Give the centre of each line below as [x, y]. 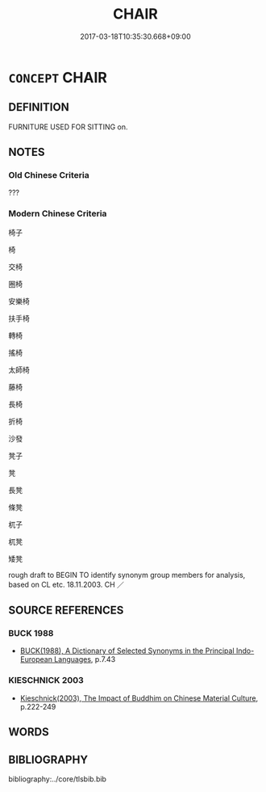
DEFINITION [39, 107]
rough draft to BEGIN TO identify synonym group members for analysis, [127, 575]
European [36, 659]
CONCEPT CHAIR [58, 77]
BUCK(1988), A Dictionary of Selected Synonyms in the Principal [127, 651]
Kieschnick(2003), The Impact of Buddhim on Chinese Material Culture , [139, 698]
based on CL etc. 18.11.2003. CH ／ [66, 584]
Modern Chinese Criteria [58, 213]
